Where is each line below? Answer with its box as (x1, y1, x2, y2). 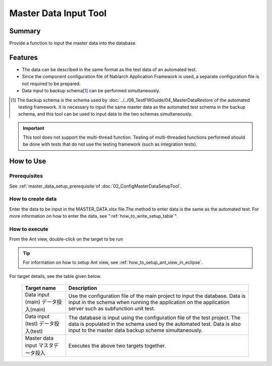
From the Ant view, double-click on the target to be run (9, 236, 123, 242)
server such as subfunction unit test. (68, 305, 156, 312)
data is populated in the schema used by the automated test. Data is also (68, 320, 241, 327)
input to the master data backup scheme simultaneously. (68, 327, 203, 334)
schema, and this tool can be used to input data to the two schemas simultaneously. (18, 111, 192, 117)
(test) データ (25, 320, 54, 327)
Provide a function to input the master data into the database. (9, 40, 137, 46)
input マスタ (25, 342, 54, 349)
